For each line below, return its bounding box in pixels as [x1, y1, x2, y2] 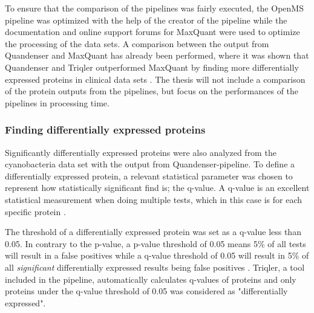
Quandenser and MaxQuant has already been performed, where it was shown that [5, 49, 309, 62]
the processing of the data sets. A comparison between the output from [5, 37, 269, 50]
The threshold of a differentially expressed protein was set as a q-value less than [5, 225, 301, 238]
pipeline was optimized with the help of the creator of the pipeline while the [5, 13, 287, 26]
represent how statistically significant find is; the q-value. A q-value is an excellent [5, 181, 310, 194]
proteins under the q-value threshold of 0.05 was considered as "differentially [5, 285, 288, 297]
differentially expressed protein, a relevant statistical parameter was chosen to [5, 169, 293, 182]
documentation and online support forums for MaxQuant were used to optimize [5, 25, 300, 38]
